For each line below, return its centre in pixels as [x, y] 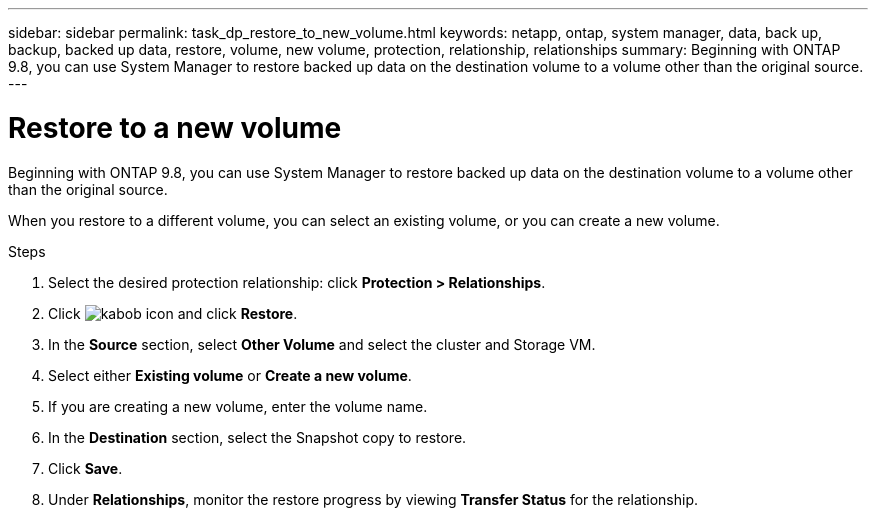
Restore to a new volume [175, 127]
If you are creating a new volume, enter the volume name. [238, 406]
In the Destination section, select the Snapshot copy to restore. [257, 437]
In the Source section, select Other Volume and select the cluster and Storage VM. [322, 344]
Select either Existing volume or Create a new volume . [230, 375]
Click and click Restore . [173, 313]
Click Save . [85, 468]
